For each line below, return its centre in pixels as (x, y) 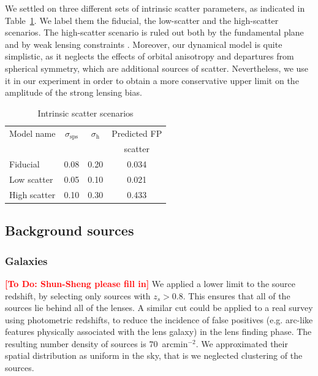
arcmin (175, 343)
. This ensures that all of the (237, 295)
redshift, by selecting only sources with (78, 295)
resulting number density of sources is (76, 343)
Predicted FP (137, 133)
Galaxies (26, 260)
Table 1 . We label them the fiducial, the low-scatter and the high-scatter (142, 20)
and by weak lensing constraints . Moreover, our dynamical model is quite (144, 44)
